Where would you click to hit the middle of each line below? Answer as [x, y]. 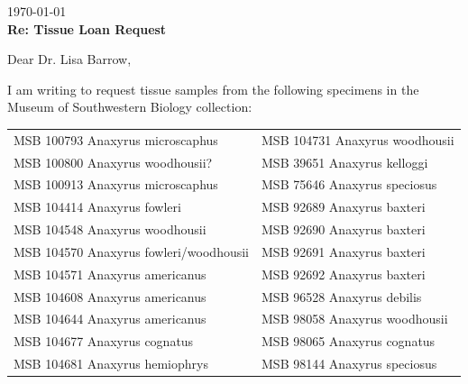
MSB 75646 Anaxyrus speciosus [349, 184]
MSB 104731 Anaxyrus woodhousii [358, 139]
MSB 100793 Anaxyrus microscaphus [116, 139]
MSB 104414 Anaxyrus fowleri [97, 207]
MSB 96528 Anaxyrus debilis [342, 296]
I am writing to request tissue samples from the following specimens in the [213, 89]
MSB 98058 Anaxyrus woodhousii [355, 319]
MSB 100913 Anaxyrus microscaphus [116, 184]
